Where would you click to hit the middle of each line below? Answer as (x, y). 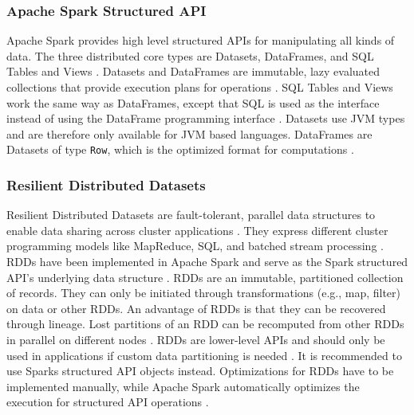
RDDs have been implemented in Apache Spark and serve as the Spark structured (207, 262)
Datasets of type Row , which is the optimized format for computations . (180, 149)
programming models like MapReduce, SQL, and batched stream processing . (195, 246)
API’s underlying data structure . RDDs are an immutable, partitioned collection (205, 277)
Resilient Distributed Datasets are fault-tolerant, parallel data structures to (191, 215)
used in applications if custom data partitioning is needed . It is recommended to (204, 355)
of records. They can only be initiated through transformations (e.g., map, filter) (204, 293)
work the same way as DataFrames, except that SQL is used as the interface (193, 102)
